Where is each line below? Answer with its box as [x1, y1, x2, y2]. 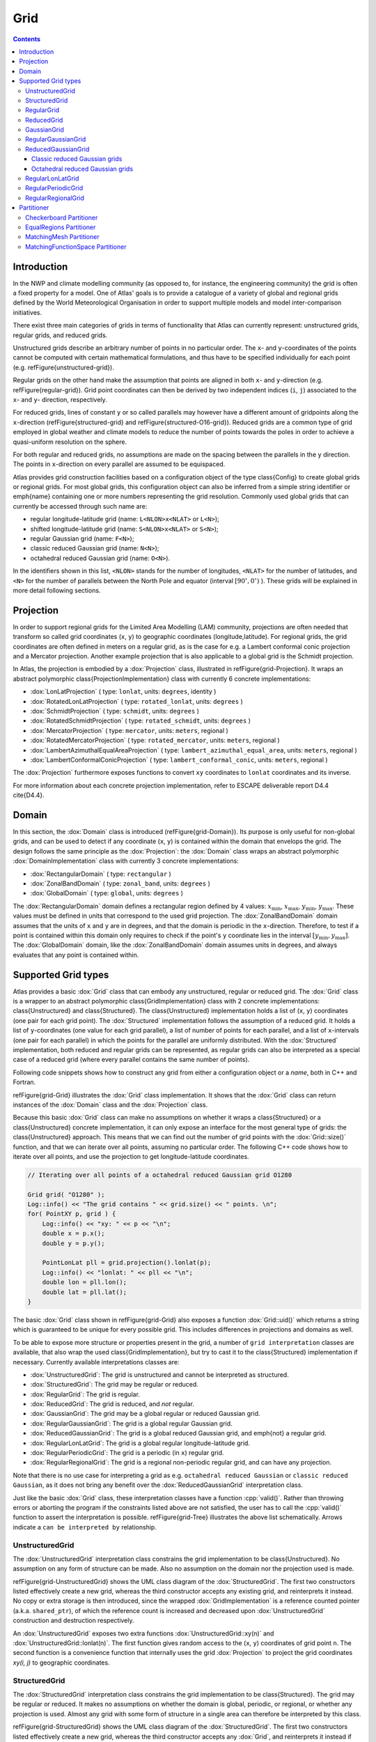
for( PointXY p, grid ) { [27, 1210, 116, 1218]
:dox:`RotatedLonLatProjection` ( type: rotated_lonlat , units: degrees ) [30, 697, 243, 705]
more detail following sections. [13, 586, 101, 594]
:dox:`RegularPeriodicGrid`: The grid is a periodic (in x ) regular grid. [30, 1449, 224, 1457]
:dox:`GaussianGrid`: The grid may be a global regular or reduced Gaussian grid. [30, 1410, 260, 1418]
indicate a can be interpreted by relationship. [13, 1523, 157, 1531]
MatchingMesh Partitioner [25, 233, 100, 241]
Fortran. [13, 1078, 36, 1086]
